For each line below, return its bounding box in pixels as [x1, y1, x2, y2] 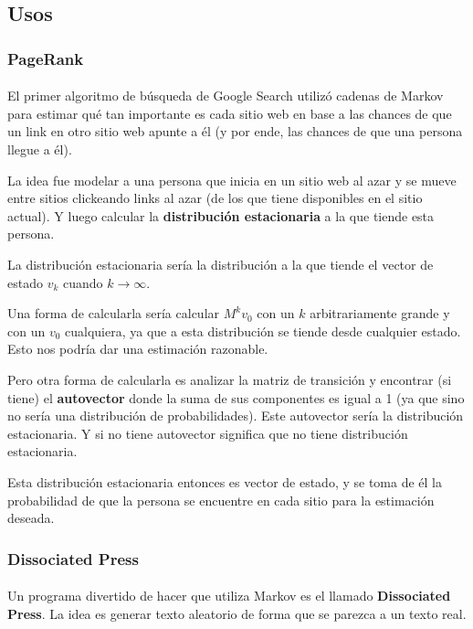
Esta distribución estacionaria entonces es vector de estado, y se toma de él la [7, 472, 442, 491]
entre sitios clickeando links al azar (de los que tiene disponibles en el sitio [7, 188, 423, 208]
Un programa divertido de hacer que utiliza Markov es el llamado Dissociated [7, 586, 451, 605]
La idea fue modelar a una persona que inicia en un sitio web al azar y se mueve [7, 170, 457, 189]
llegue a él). [7, 140, 72, 158]
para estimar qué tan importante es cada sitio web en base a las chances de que [7, 103, 452, 123]
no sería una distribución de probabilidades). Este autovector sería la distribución [7, 406, 464, 425]
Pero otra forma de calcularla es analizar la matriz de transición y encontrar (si [7, 369, 452, 389]
